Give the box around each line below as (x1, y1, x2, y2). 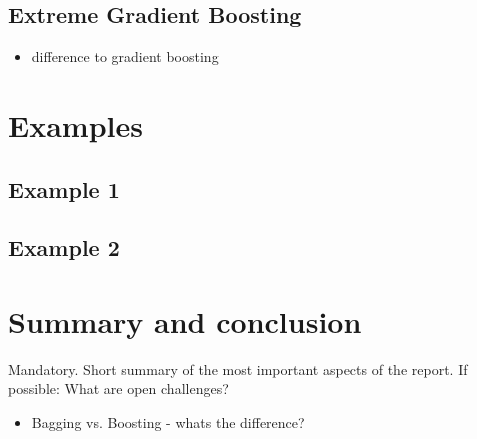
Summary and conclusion (8, 300, 362, 341)
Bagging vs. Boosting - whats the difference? (31, 412, 305, 433)
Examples (8, 104, 143, 145)
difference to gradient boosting (31, 46, 219, 67)
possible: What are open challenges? (8, 378, 229, 399)
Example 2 (8, 232, 120, 263)
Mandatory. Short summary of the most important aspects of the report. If (8, 358, 468, 379)
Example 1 (8, 173, 120, 204)
